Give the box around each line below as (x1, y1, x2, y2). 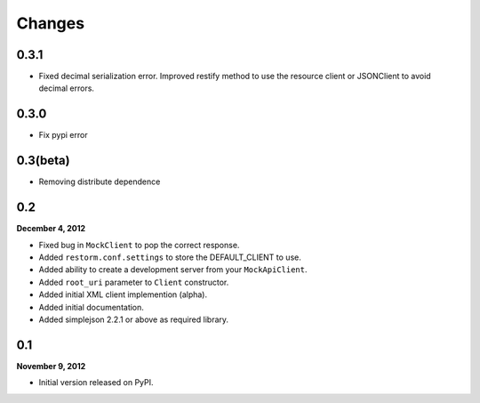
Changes (16, 13, 84, 33)
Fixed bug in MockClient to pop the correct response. (38, 239, 240, 250)
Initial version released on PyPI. (38, 377, 155, 388)
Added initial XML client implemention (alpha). (38, 289, 208, 300)
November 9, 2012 (16, 360, 86, 371)
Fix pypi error (38, 130, 88, 141)
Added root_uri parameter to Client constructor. (38, 277, 229, 287)
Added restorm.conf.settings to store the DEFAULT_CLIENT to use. (38, 252, 301, 262)
